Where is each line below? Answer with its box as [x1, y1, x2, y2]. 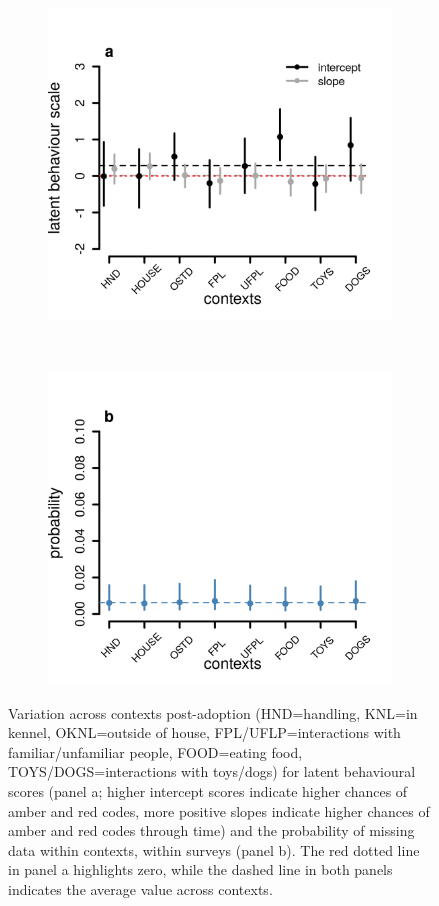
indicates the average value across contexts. [8, 878, 273, 899]
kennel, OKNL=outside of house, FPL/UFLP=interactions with [8, 722, 401, 743]
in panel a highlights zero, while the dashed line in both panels [8, 859, 393, 880]
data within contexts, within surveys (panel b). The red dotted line [8, 839, 420, 860]
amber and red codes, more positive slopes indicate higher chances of [8, 800, 430, 821]
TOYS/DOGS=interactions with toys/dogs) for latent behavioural [8, 761, 416, 782]
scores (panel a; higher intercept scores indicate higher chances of [8, 781, 408, 801]
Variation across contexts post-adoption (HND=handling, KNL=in [8, 702, 418, 723]
